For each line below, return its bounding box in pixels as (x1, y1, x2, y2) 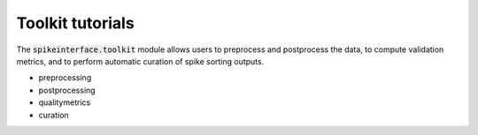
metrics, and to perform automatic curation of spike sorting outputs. (16, 56, 265, 66)
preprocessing (38, 72, 92, 83)
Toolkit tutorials (16, 13, 135, 33)
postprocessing (38, 85, 96, 95)
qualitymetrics (38, 97, 91, 108)
